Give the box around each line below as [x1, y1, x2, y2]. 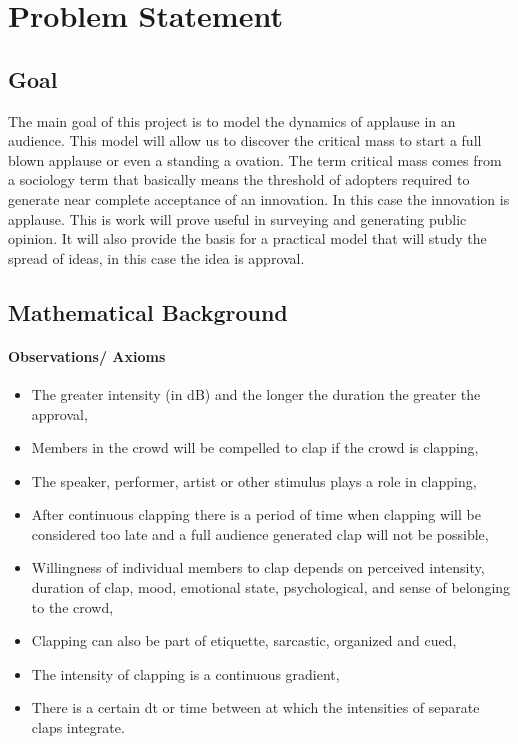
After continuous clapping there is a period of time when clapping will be [31, 504, 481, 525]
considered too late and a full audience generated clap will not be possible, [31, 523, 489, 544]
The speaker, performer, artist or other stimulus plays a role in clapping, [31, 470, 477, 491]
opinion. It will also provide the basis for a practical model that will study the [8, 228, 487, 249]
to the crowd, [31, 596, 114, 617]
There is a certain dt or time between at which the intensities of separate [31, 697, 480, 718]
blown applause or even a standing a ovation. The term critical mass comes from [8, 149, 502, 170]
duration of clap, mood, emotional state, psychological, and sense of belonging [31, 577, 511, 598]
